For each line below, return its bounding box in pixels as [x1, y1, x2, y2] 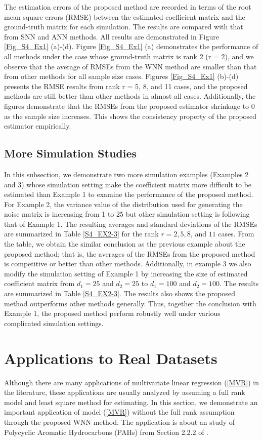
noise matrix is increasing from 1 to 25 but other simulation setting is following [4, 209, 250, 219]
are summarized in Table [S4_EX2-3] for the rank [4, 228, 159, 239]
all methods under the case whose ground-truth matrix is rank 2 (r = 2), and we [4, 51, 254, 61]
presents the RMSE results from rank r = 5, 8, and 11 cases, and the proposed [4, 81, 248, 91]
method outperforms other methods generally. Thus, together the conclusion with [4, 298, 256, 308]
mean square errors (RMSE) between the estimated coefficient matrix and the [4, 11, 245, 22]
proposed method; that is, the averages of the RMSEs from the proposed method [4, 248, 255, 259]
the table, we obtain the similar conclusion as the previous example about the [4, 238, 245, 249]
